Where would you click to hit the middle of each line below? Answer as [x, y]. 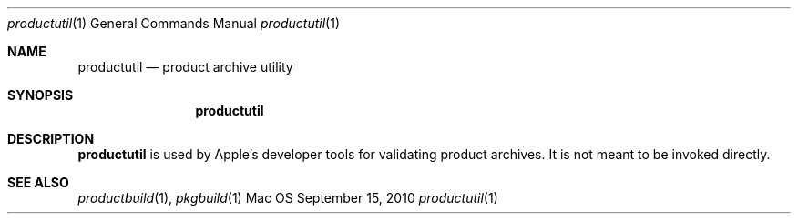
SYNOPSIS [41, 95]
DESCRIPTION [51, 139]
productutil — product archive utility [185, 67]
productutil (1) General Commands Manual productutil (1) [174, 23]
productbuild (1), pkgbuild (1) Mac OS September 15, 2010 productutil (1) [288, 198]
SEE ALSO [38, 182]
